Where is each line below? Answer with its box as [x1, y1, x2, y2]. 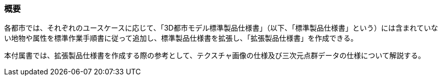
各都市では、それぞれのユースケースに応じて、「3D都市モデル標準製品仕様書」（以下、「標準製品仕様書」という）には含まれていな [4, 23, 438, 33]
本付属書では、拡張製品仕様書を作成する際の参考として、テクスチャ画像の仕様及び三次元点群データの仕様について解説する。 [4, 51, 425, 60]
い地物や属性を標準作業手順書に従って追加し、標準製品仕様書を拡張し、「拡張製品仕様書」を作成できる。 [4, 34, 358, 43]
